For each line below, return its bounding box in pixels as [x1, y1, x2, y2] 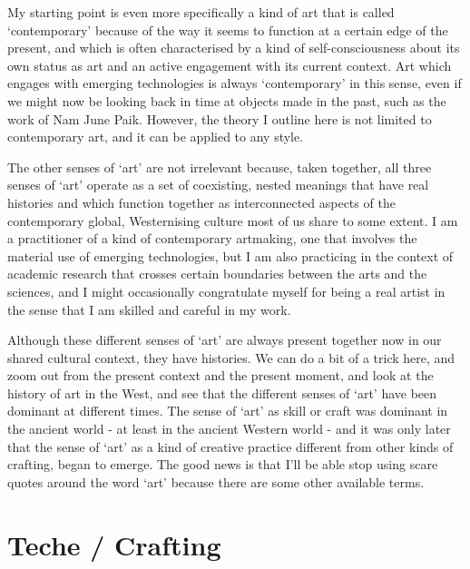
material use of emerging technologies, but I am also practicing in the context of [7, 246, 454, 265]
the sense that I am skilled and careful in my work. [7, 299, 291, 319]
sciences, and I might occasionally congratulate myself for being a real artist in [7, 281, 446, 300]
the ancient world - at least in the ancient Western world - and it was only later [7, 419, 451, 438]
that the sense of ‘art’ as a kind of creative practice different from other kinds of [7, 437, 454, 456]
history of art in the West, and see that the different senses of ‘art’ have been [7, 383, 437, 402]
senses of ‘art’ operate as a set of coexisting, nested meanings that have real [7, 175, 429, 194]
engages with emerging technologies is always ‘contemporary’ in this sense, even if [7, 74, 462, 93]
